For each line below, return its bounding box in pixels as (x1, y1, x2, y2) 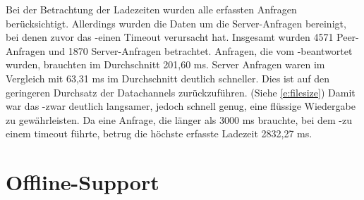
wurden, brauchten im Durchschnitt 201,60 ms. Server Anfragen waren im (6, 57, 325, 72)
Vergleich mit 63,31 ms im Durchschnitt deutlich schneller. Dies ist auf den (6, 70, 329, 85)
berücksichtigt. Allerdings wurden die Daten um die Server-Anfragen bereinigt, (6, 15, 346, 30)
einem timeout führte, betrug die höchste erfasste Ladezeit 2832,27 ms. (6, 126, 313, 141)
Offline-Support (6, 168, 159, 196)
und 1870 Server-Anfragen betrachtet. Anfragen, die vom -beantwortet (48, 43, 353, 58)
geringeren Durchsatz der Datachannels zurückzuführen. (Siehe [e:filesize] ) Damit (6, 85, 356, 99)
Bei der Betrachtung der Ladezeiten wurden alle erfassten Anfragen (6, 2, 297, 16)
